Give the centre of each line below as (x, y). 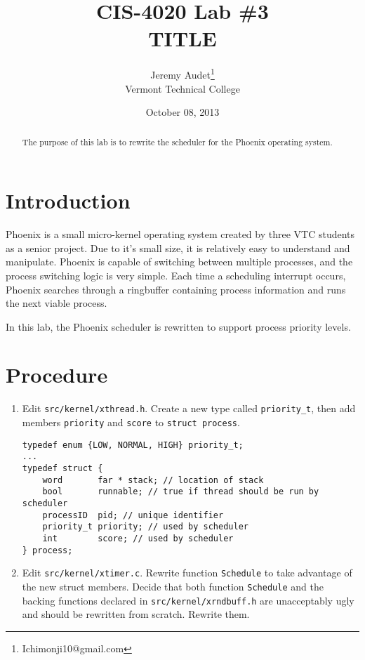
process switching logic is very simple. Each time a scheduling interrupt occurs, (176, 275)
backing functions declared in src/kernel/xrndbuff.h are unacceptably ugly (188, 600)
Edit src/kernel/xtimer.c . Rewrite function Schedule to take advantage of (187, 573)
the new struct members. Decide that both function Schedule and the (173, 586)
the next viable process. (57, 303)
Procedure (57, 375)
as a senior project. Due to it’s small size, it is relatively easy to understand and (178, 247)
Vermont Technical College (182, 88)
